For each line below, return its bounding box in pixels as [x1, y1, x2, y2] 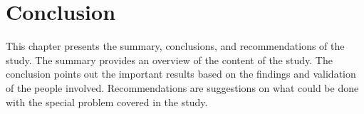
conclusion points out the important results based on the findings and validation [6, 66, 356, 81]
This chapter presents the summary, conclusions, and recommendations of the [6, 38, 345, 53]
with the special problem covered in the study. [6, 94, 208, 109]
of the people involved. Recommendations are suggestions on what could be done [6, 80, 359, 95]
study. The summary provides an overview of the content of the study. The [6, 52, 333, 67]
